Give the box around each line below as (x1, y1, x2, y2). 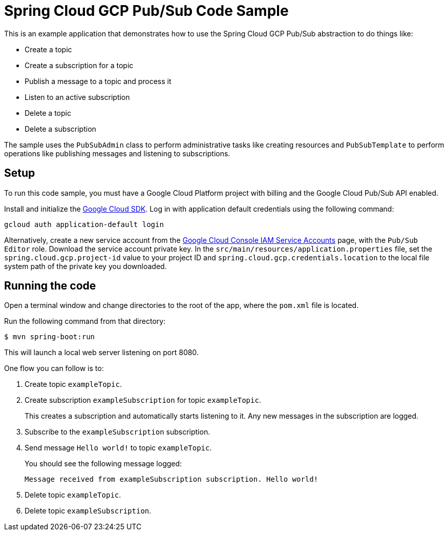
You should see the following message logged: (25, 459, 182, 468)
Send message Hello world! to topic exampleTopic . (25, 443, 212, 452)
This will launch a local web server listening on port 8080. (4, 348, 199, 357)
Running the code (4, 279, 96, 293)
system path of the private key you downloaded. (4, 261, 167, 271)
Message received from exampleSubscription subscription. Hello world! (25, 475, 318, 484)
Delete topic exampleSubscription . (25, 506, 152, 516)
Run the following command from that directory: (4, 317, 166, 326)
